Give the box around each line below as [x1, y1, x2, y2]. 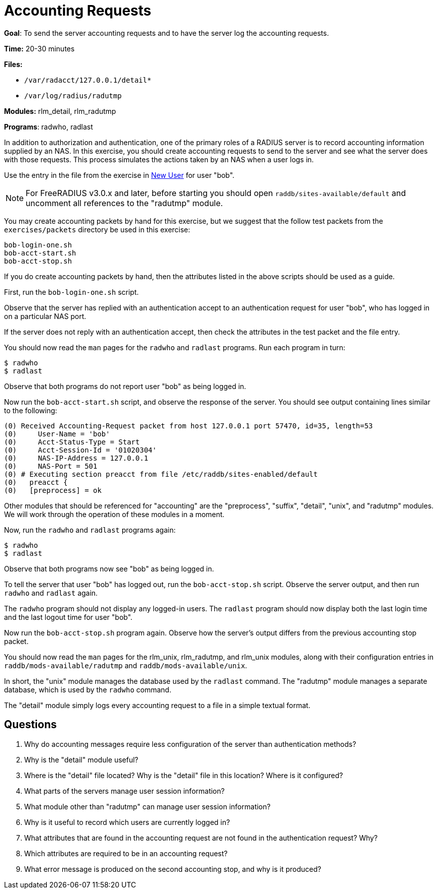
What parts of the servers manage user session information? [24, 786, 225, 795]
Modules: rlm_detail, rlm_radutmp [4, 106, 116, 115]
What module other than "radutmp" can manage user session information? [24, 802, 271, 811]
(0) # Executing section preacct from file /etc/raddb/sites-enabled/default [4, 470, 318, 478]
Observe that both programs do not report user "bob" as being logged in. [4, 381, 246, 391]
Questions [4, 718, 57, 731]
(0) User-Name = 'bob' [4, 429, 110, 438]
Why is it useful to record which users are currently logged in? [24, 817, 230, 826]
